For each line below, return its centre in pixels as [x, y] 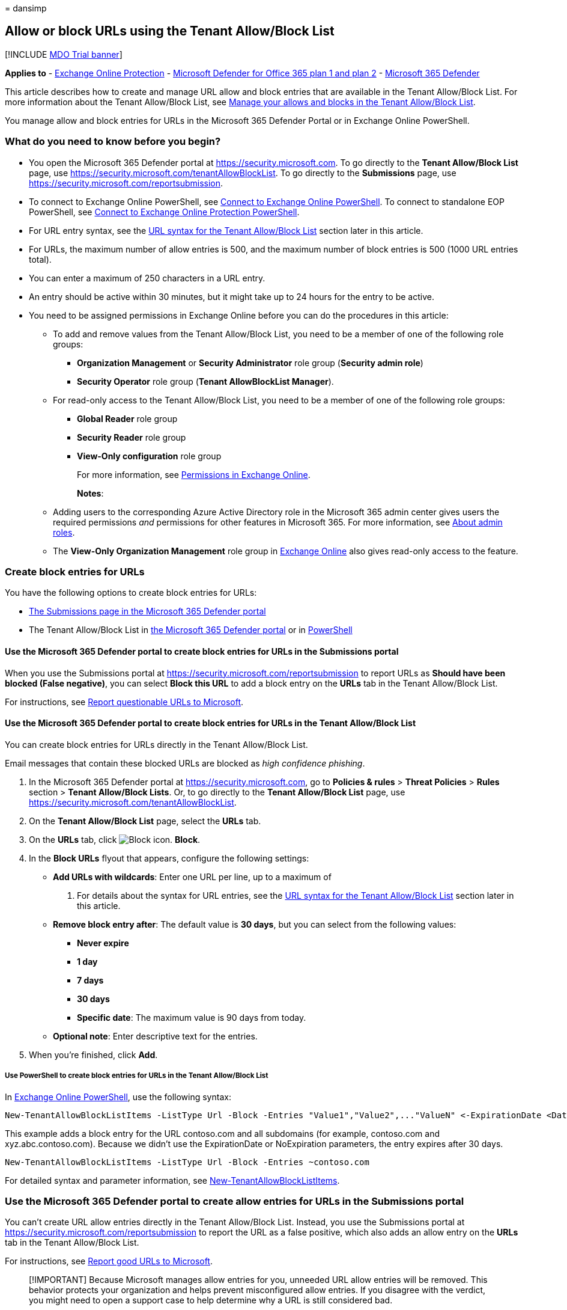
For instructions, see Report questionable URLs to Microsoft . [124, 702]
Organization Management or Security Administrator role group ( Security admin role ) [250, 363]
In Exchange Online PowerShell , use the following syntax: [118, 1097]
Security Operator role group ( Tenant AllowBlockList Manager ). [205, 381]
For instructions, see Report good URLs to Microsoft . [109, 1261]
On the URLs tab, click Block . [115, 839]
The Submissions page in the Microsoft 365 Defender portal [147, 611]
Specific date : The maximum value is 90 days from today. [192, 1017]
